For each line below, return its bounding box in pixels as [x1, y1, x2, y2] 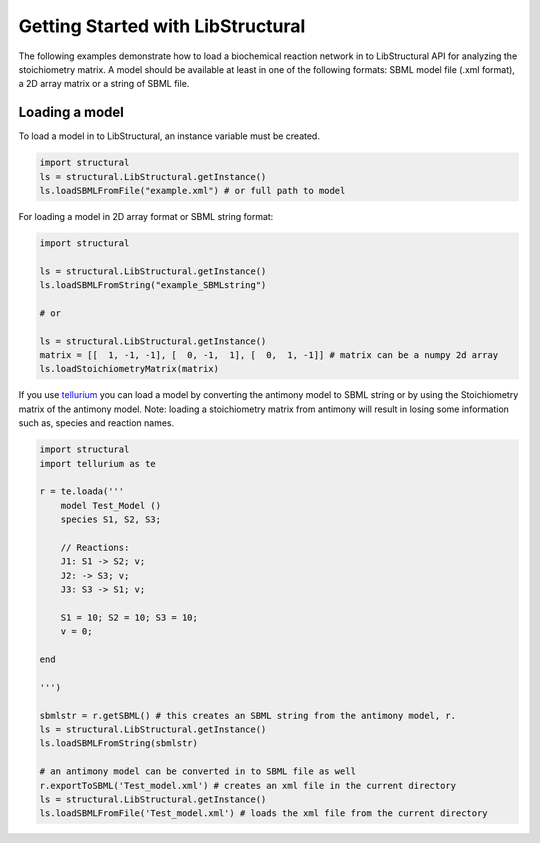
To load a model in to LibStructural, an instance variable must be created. [18, 130, 320, 142]
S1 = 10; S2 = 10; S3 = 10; [60, 611, 199, 623]
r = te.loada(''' [39, 486, 125, 497]
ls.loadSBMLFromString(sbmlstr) [39, 738, 199, 749]
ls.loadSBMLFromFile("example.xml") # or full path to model [39, 185, 346, 196]
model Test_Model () [60, 500, 162, 511]
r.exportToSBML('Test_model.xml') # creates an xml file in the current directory [39, 780, 457, 791]
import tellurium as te [39, 458, 157, 469]
